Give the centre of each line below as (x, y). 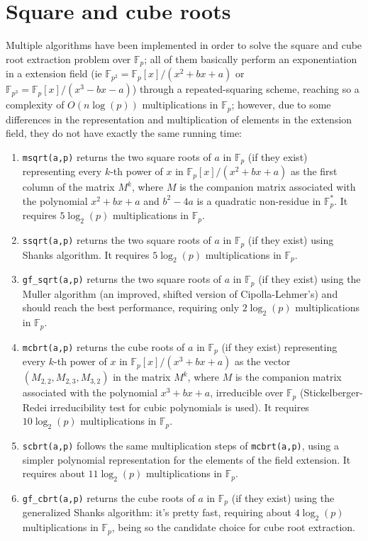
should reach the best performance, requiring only (131, 307)
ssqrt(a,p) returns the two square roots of (117, 240)
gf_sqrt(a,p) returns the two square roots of (122, 279)
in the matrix (142, 377)
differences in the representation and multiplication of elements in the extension (179, 119)
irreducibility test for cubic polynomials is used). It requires (179, 407)
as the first (314, 171)
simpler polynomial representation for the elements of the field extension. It (186, 459)
